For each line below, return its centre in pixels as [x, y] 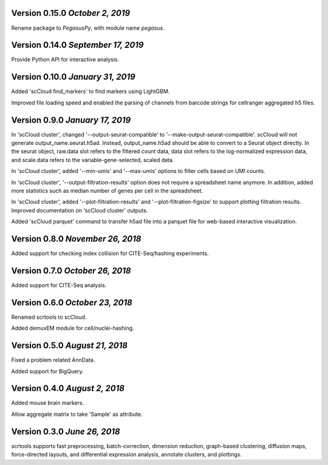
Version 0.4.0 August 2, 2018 [68, 389]
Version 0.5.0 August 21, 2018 [69, 346]
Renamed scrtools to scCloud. [49, 317]
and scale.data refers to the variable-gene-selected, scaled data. [93, 160]
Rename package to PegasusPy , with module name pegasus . [88, 28]
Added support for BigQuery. [48, 371]
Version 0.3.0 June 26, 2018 [66, 431]
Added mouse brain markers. [48, 403]
